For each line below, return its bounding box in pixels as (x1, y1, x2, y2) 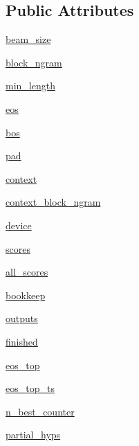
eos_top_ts (6, 381, 55, 395)
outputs (6, 311, 38, 325)
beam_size (6, 32, 51, 46)
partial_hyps (6, 427, 61, 442)
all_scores (6, 265, 48, 279)
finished (6, 334, 38, 348)
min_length (6, 78, 55, 93)
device (6, 217, 32, 232)
